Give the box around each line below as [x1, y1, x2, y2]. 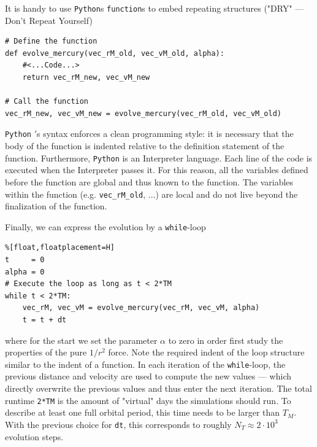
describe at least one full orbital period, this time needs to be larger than [5, 406, 280, 419]
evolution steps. [5, 430, 64, 443]
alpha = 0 [5, 267, 45, 276]
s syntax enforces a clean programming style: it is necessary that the [36, 127, 294, 140]
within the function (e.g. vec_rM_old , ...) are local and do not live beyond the [5, 187, 298, 200]
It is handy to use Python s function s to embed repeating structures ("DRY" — [5, 2, 304, 14]
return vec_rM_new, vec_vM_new [22, 73, 150, 82]
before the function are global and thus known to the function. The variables [5, 175, 294, 188]
